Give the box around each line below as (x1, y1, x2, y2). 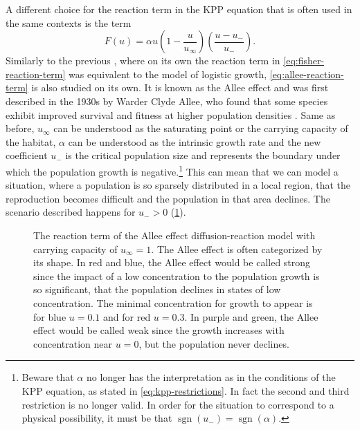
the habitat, (6, 134, 56, 149)
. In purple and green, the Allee (184, 309, 318, 324)
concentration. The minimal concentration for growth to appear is (33, 295, 313, 310)
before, (6, 121, 35, 135)
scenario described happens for (6, 205, 136, 219)
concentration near (33, 336, 113, 350)
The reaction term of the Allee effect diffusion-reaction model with (33, 227, 316, 242)
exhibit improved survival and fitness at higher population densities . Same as (6, 107, 336, 122)
